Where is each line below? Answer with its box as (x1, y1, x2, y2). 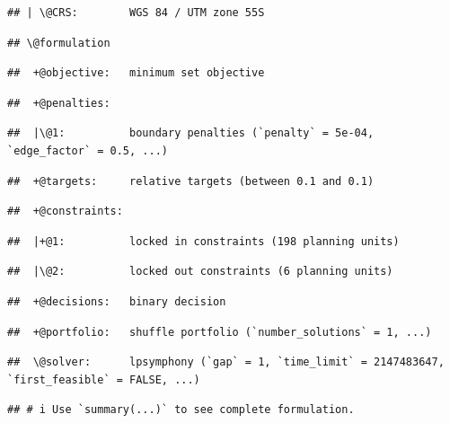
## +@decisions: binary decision (7, 295, 226, 308)
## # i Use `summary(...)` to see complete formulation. (7, 403, 355, 417)
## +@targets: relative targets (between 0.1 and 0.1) (7, 174, 375, 188)
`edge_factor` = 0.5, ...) (7, 144, 168, 157)
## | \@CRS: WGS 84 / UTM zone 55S (7, 6, 265, 19)
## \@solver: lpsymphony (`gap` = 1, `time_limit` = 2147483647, (7, 356, 445, 369)
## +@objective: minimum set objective (7, 66, 265, 80)
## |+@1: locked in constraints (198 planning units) (7, 234, 400, 248)
